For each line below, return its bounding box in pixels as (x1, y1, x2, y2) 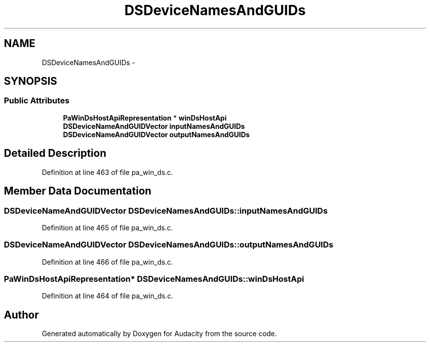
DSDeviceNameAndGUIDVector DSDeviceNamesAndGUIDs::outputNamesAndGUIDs (4, 240, 333, 250)
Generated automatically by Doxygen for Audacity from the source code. (42, 329, 277, 338)
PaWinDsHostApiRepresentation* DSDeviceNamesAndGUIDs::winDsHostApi (4, 274, 304, 284)
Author (4, 308, 39, 321)
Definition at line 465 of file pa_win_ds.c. (42, 223, 173, 232)
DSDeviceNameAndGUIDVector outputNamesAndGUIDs (63, 130, 250, 139)
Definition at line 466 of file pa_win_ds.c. (42, 257, 173, 266)
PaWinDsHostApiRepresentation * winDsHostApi (63, 113, 227, 122)
